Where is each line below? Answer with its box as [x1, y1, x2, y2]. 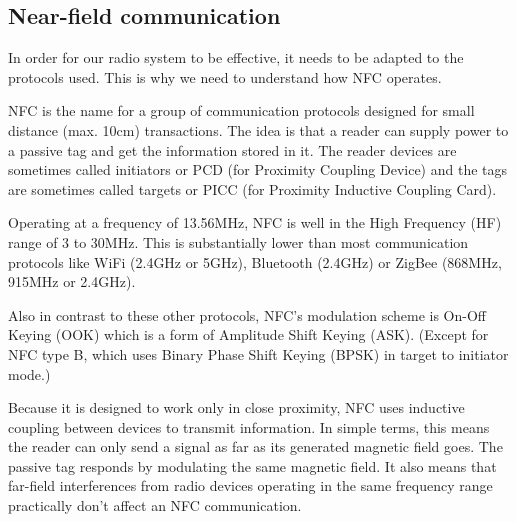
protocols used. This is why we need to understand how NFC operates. [8, 66, 442, 87]
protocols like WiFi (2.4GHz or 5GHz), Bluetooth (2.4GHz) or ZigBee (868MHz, [8, 251, 502, 272]
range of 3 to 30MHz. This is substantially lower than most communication [8, 231, 469, 252]
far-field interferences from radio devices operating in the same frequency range [8, 475, 493, 496]
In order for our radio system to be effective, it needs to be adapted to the [8, 47, 464, 68]
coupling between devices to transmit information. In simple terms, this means [8, 416, 490, 437]
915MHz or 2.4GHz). [8, 271, 136, 292]
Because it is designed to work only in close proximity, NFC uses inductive [8, 397, 465, 418]
